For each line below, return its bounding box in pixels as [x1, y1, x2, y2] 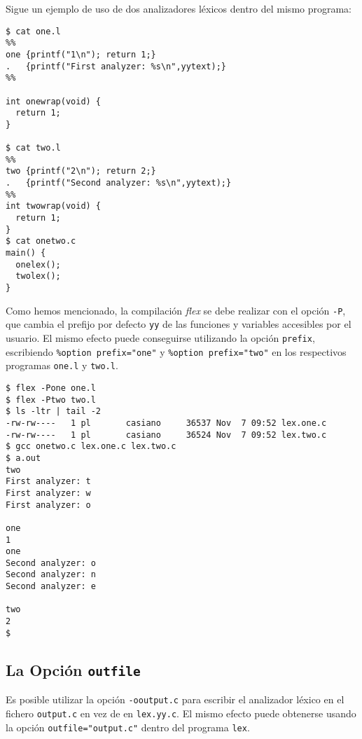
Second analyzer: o [6, 558, 96, 568]
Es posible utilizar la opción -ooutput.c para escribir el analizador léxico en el [6, 692, 344, 707]
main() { [6, 248, 46, 258]
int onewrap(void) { [6, 96, 102, 106]
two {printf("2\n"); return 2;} [6, 166, 156, 177]
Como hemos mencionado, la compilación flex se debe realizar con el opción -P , [6, 303, 346, 317]
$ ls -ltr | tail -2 [6, 406, 102, 417]
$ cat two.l [6, 143, 61, 153]
